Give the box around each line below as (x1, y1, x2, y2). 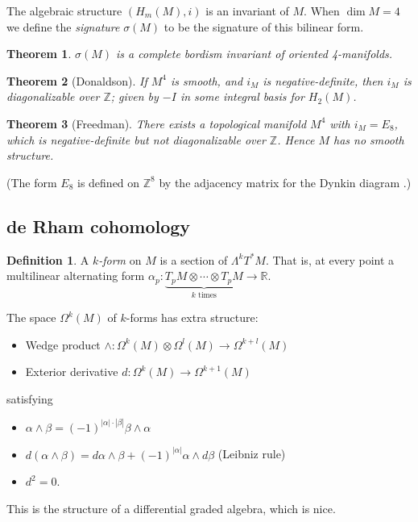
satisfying (6, 390, 53, 407)
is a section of (159, 251, 228, 268)
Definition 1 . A (6, 251, 89, 268)
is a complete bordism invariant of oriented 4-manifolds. (116, 45, 393, 62)
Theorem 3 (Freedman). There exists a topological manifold (6, 115, 307, 132)
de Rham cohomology (6, 213, 191, 238)
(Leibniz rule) (217, 445, 286, 462)
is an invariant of (205, 2, 289, 19)
